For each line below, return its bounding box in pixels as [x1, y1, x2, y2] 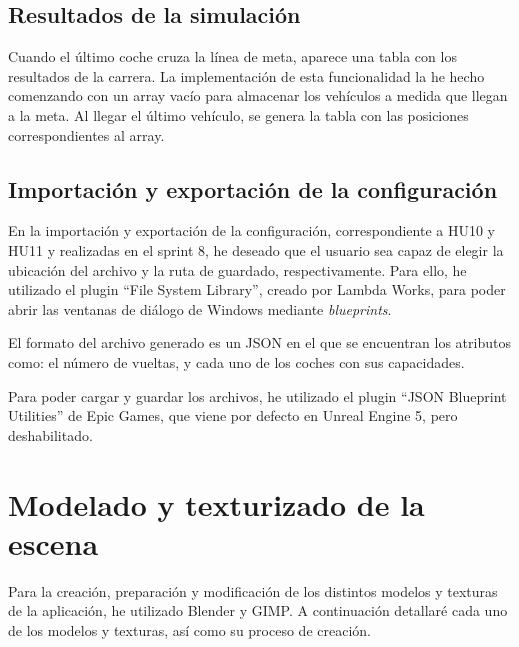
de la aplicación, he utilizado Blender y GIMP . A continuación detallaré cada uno [8, 600, 508, 621]
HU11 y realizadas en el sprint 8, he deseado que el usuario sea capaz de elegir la [8, 239, 504, 260]
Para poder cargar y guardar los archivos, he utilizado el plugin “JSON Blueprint [8, 385, 507, 406]
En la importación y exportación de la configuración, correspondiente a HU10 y [8, 220, 496, 241]
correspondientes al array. [8, 124, 165, 145]
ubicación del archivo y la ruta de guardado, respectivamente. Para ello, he [8, 259, 467, 280]
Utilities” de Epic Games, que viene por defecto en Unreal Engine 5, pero [8, 405, 458, 426]
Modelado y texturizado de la [8, 483, 425, 524]
